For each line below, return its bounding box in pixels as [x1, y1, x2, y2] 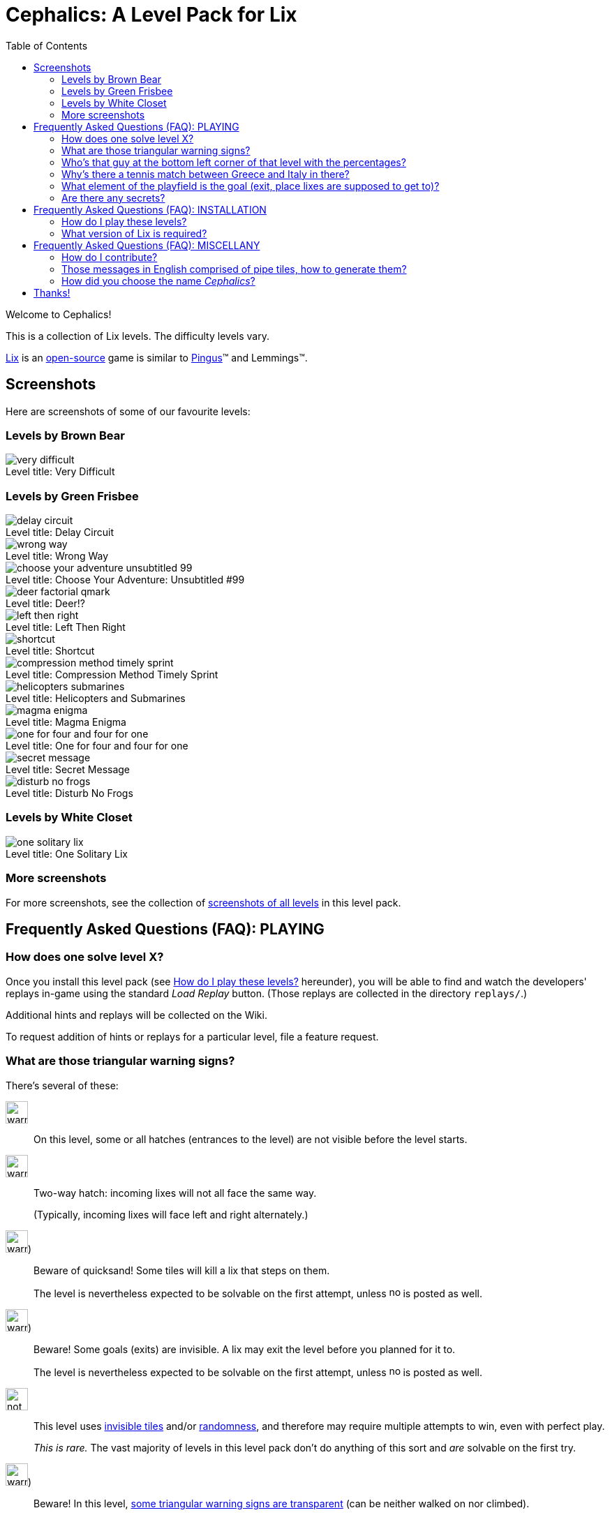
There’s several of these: [6, 1079, 119, 1091]
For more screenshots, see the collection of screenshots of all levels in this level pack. [6, 896, 401, 909]
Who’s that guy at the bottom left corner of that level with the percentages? [61, 156, 406, 168]
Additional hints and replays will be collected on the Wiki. [6, 1008, 267, 1021]
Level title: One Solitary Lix [6, 847, 128, 860]
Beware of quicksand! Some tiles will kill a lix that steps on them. [34, 1264, 330, 1276]
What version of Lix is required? [61, 227, 207, 239]
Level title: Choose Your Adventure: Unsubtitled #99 [6, 574, 245, 586]
